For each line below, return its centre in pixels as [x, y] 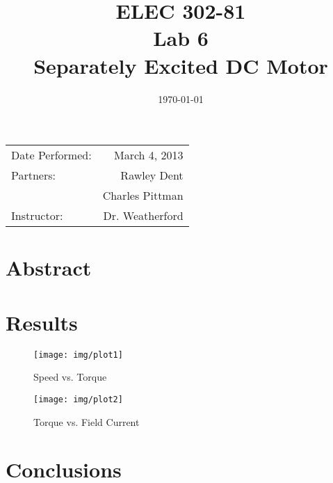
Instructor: [37, 216]
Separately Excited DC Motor [181, 65]
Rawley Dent [152, 175]
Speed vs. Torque [70, 377]
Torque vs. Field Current [87, 421]
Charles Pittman [143, 196]
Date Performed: [51, 155]
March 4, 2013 [148, 155]
